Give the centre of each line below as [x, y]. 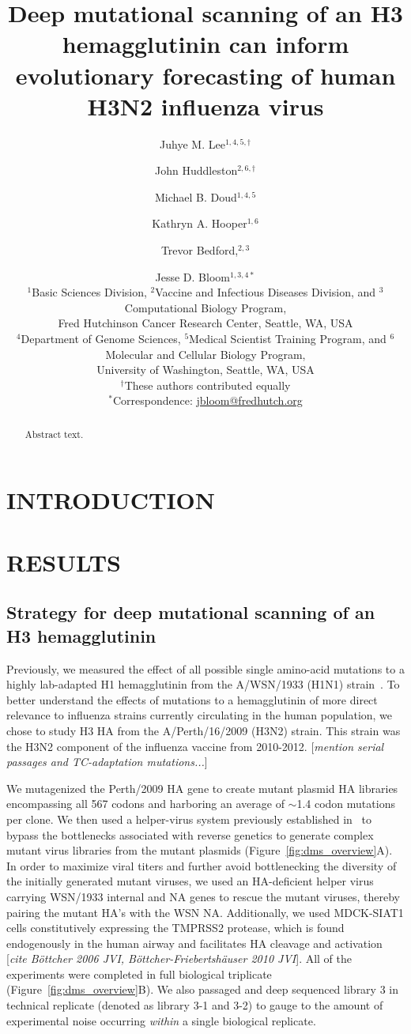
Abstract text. [54, 434]
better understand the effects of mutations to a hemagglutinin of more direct [192, 699]
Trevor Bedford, [200, 250]
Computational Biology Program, [205, 307]
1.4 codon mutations [346, 804]
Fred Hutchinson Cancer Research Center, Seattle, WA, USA [205, 323]
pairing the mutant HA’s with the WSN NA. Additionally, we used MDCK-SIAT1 [205, 912]
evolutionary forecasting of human [205, 75]
